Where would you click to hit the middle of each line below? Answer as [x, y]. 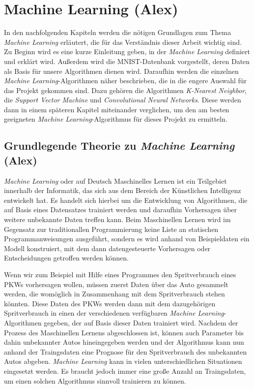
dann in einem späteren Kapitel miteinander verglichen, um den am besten [117, 109]
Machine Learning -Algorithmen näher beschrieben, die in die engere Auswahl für [126, 81]
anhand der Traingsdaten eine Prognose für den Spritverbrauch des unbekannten [126, 351]
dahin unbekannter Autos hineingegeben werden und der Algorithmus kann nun [124, 342]
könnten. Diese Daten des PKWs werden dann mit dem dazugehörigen [110, 303]
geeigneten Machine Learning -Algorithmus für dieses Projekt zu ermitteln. [116, 119]
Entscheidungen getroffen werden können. [66, 258]
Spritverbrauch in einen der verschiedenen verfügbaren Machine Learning [114, 313]
